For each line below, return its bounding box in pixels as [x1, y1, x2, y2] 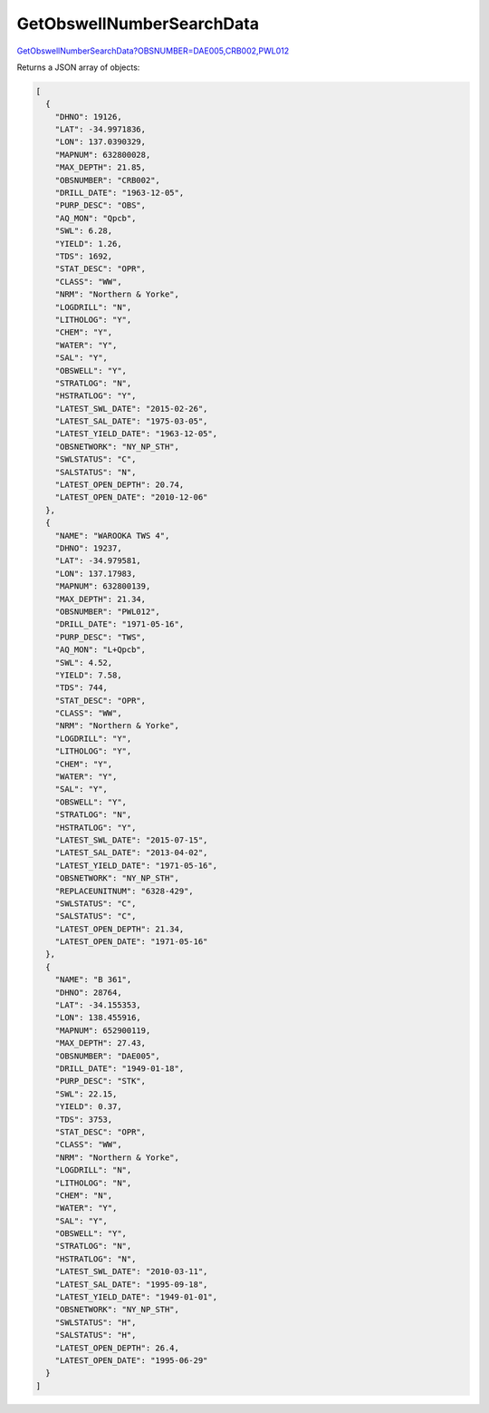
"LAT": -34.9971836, [54, 124, 147, 135]
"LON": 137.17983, [54, 568, 137, 579]
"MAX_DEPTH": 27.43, [54, 1038, 147, 1048]
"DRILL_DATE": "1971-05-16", [54, 619, 185, 629]
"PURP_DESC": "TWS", [54, 631, 147, 642]
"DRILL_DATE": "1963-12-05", [54, 188, 185, 199]
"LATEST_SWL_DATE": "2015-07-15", [54, 834, 208, 845]
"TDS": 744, [54, 683, 109, 693]
